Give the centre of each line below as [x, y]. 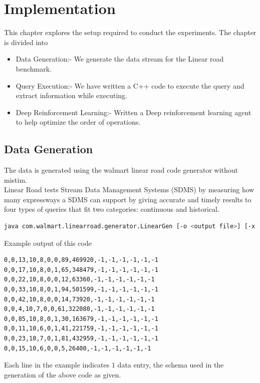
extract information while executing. [71, 95]
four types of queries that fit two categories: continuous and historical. [112, 209]
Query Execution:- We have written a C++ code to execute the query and [130, 85]
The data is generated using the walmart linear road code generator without [121, 170]
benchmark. [34, 68]
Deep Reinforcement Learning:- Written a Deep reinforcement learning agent [134, 112]
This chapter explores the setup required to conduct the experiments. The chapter [130, 32]
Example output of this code [48, 243]
